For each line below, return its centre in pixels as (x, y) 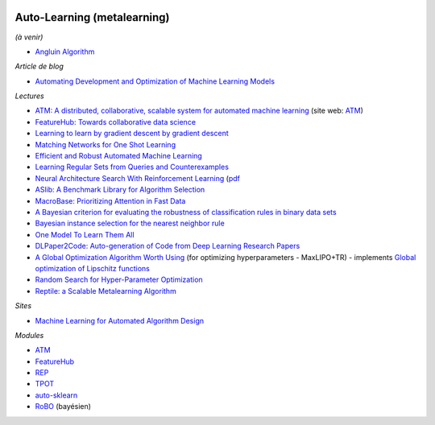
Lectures (29, 96)
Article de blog (39, 66)
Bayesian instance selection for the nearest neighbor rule (130, 223)
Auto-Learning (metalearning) (92, 17)
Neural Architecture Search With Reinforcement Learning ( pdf (138, 178)
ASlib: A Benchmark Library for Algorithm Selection (120, 190)
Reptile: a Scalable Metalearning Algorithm (106, 291)
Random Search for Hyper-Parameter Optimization (119, 280)
